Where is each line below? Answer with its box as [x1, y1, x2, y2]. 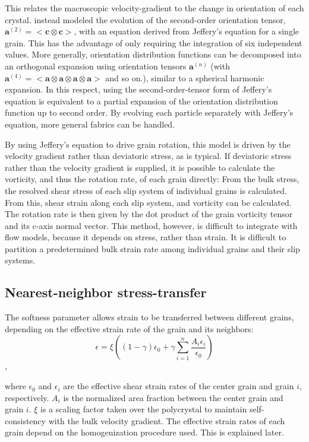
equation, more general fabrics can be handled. [5, 117, 175, 130]
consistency [5, 414, 46, 427]
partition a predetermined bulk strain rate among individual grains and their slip [5, 242, 300, 255]
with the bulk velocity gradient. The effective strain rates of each [48, 414, 285, 427]
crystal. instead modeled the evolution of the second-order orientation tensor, [5, 13, 286, 26]
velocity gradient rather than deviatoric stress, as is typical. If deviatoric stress [5, 150, 292, 162]
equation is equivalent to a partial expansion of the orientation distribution [5, 94, 278, 107]
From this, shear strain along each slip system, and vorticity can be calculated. [5, 196, 292, 208]
